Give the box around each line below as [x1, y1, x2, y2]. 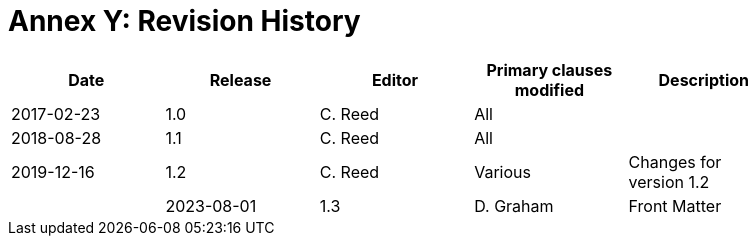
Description [658, 69, 749, 90]
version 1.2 [628, 171, 710, 192]
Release [209, 69, 272, 90]
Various [474, 161, 531, 182]
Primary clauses [486, 59, 613, 80]
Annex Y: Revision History [8, 4, 361, 38]
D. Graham [474, 195, 554, 216]
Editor [371, 69, 419, 90]
